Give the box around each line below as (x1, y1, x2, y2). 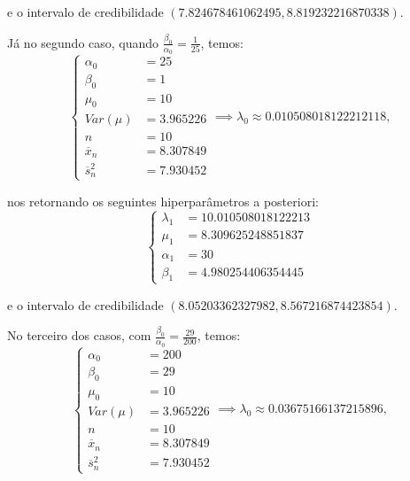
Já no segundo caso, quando (7, 33, 159, 51)
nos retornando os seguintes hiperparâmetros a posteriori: (7, 191, 319, 210)
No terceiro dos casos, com (7, 326, 151, 345)
